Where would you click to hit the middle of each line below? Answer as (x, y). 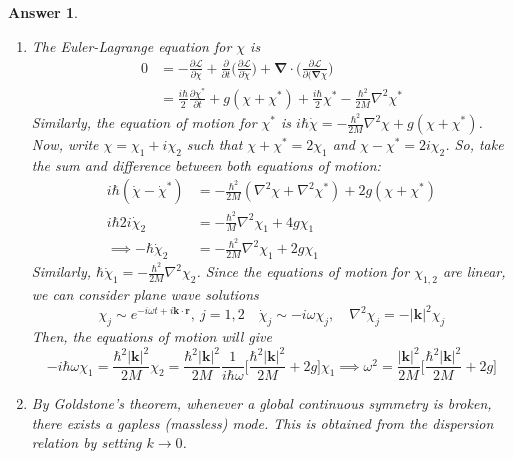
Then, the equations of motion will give (151, 336)
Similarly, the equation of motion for (144, 122)
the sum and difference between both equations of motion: (206, 164)
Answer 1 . (43, 12)
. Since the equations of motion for (303, 271)
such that (214, 144)
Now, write (65, 144)
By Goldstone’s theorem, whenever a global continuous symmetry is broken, (261, 403)
